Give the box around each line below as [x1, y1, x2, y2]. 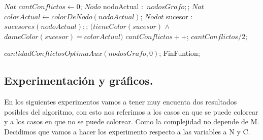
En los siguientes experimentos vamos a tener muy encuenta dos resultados [4, 96, 237, 107]
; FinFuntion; [159, 48, 200, 58]
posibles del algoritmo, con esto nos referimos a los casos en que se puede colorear [4, 106, 258, 117]
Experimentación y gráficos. [4, 73, 153, 88]
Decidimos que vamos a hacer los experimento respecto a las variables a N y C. [4, 126, 250, 136]
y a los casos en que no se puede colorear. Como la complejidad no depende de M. [4, 116, 259, 127]
